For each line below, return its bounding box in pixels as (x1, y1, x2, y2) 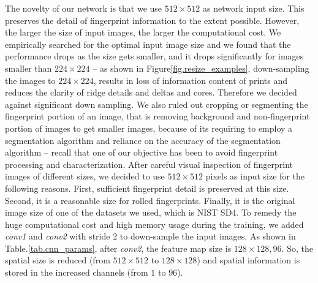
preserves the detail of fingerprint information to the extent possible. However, (5, 13, 300, 26)
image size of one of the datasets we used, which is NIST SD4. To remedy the (5, 206, 297, 219)
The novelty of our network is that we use (5, 2, 162, 14)
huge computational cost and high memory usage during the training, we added (5, 217, 304, 230)
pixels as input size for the (205, 170, 305, 183)
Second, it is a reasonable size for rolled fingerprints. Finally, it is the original (5, 194, 295, 206)
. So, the (281, 241, 313, 254)
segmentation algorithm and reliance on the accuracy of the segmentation (5, 134, 281, 146)
